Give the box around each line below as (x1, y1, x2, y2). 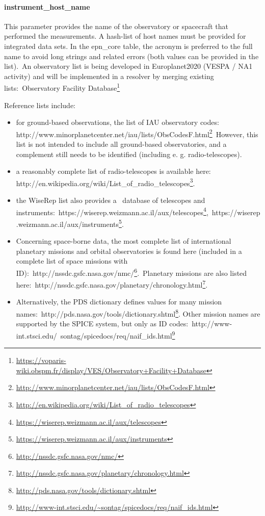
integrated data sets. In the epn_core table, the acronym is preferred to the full (4, 40, 253, 51)
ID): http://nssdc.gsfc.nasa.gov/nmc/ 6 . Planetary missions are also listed (16, 266, 247, 278)
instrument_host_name (4, 1, 90, 12)
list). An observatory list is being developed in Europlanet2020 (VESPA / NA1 (4, 61, 253, 71)
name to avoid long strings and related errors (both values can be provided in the (4, 50, 259, 61)
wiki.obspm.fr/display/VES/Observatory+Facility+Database (16, 365, 206, 375)
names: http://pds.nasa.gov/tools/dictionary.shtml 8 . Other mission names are (16, 307, 260, 319)
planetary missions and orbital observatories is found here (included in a (16, 245, 242, 256)
